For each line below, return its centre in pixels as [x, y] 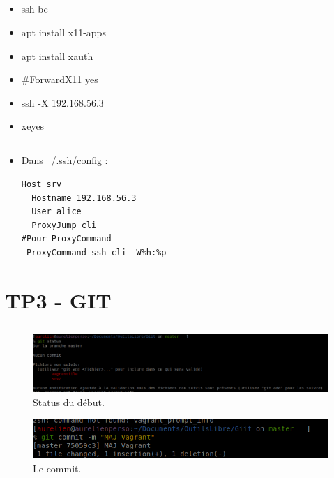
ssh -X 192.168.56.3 [62, 102]
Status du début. [69, 402]
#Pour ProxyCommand [66, 239]
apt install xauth [57, 55]
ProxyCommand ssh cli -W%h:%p [96, 252]
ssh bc [35, 9]
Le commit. [57, 468]
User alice [56, 212]
